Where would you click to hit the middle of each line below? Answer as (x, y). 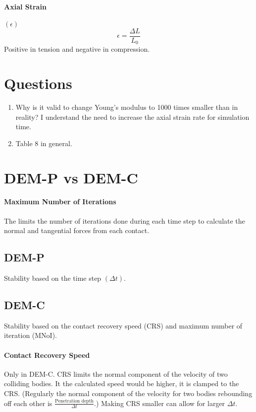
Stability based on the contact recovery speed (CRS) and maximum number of (123, 325)
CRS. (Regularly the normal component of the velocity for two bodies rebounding (128, 393)
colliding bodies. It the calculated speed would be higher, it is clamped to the (122, 383)
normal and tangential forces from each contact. (77, 230)
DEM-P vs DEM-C (71, 177)
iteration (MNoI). (31, 335)
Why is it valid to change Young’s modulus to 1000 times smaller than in (127, 107)
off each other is (28, 403)
